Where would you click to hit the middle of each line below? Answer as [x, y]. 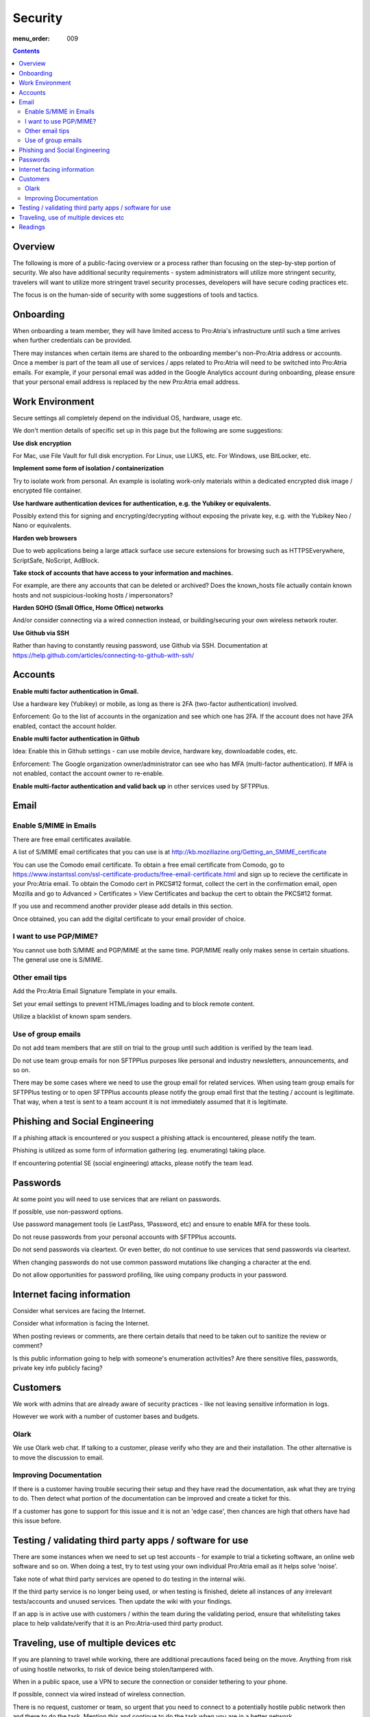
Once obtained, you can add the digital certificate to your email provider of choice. [129, 919]
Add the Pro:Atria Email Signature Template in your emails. [95, 991]
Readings [32, 227]
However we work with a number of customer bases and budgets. [106, 1417]
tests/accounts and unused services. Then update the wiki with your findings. [122, 1601]
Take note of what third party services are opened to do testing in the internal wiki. [129, 1579]
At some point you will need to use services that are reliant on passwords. [117, 1199]
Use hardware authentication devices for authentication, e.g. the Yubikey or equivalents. [142, 503]
